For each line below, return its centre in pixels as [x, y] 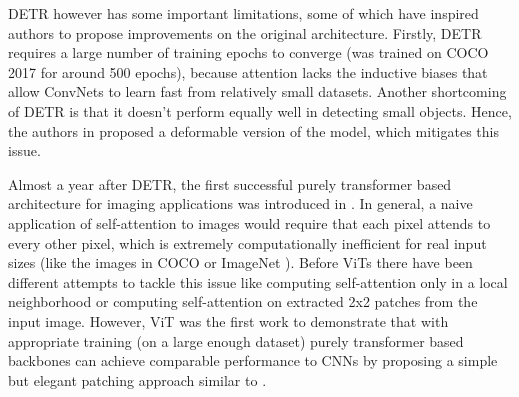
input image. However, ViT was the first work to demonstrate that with [228, 320]
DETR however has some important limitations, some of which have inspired [243, 13]
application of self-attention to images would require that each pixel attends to [249, 222]
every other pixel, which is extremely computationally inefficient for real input [247, 242]
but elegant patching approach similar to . [137, 379]
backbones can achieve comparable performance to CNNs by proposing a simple [253, 360]
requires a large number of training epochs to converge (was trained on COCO [248, 52]
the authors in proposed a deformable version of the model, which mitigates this [253, 130]
